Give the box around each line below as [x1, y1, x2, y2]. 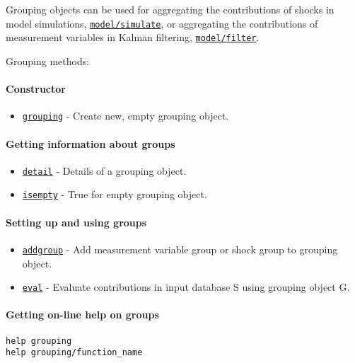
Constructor [6, 81, 66, 96]
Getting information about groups [6, 136, 175, 151]
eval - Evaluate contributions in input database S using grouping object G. [22, 280, 350, 294]
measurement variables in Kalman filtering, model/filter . [6, 30, 260, 45]
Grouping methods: [6, 53, 90, 68]
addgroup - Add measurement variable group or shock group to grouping [22, 241, 338, 256]
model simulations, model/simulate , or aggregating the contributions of [6, 16, 318, 30]
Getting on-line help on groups [6, 307, 159, 322]
